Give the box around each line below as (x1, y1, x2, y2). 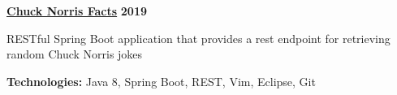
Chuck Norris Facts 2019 (6, 2, 148, 19)
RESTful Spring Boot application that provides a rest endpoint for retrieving (6, 29, 391, 46)
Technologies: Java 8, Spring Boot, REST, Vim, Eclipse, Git (6, 72, 316, 89)
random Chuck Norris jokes (6, 45, 143, 63)
